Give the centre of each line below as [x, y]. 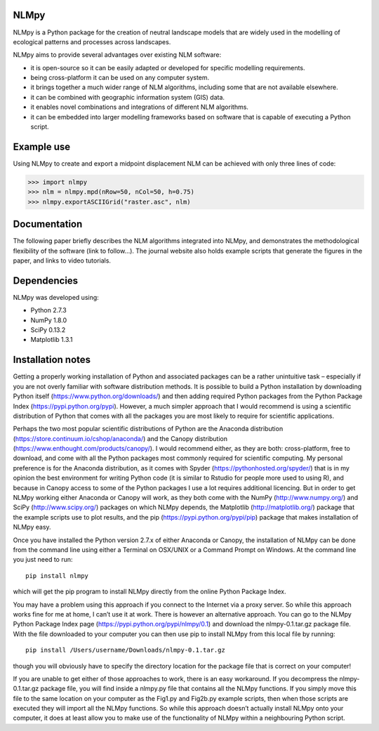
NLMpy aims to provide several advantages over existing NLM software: [117, 55]
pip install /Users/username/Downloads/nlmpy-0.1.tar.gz [126, 650]
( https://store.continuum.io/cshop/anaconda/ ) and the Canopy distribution [120, 438]
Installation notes [52, 360]
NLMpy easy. [32, 527]
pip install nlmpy [57, 575]
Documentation [48, 224]
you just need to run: [43, 560]
